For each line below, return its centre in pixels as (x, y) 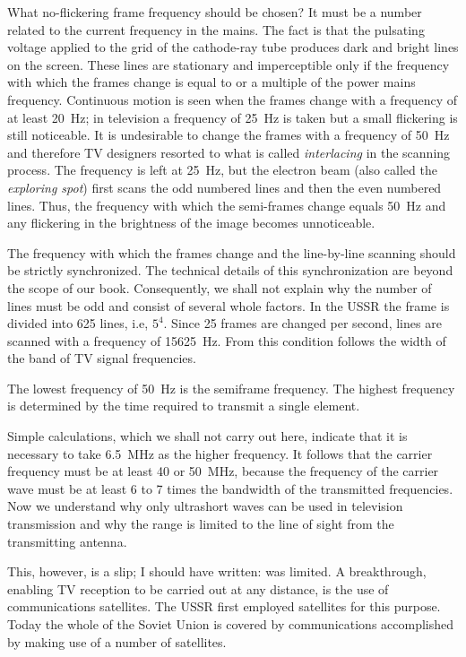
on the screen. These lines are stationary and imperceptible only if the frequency (229, 64)
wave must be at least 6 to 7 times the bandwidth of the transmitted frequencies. (230, 488)
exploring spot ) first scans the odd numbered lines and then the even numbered (224, 187)
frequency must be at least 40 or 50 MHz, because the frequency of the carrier (223, 471)
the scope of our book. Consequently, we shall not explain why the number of (220, 287)
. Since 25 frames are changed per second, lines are (302, 323)
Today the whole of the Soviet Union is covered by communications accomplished (231, 624)
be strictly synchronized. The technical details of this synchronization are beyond (230, 270)
